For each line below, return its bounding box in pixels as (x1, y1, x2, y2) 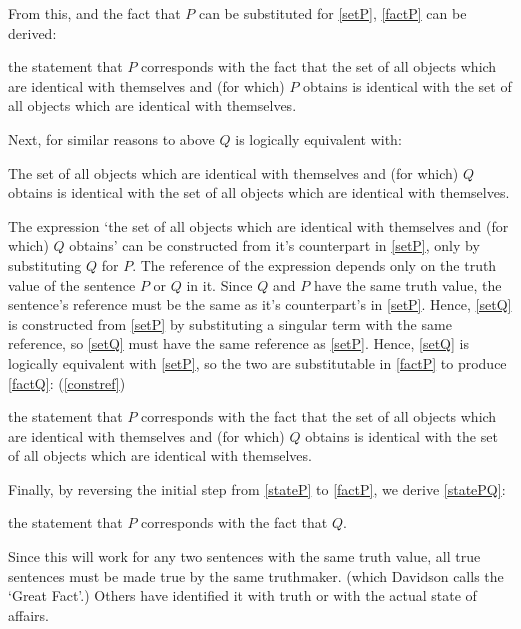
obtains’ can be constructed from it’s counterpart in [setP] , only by (69, 235, 480, 256)
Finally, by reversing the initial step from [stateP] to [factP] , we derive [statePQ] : (8, 478, 506, 499)
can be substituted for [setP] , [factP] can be (198, 3, 467, 23)
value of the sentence (8, 274, 136, 295)
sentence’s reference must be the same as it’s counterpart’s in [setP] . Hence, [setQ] (8, 294, 512, 315)
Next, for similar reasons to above (8, 128, 215, 149)
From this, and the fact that (8, 3, 181, 23)
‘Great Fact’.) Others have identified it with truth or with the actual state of (8, 585, 477, 606)
